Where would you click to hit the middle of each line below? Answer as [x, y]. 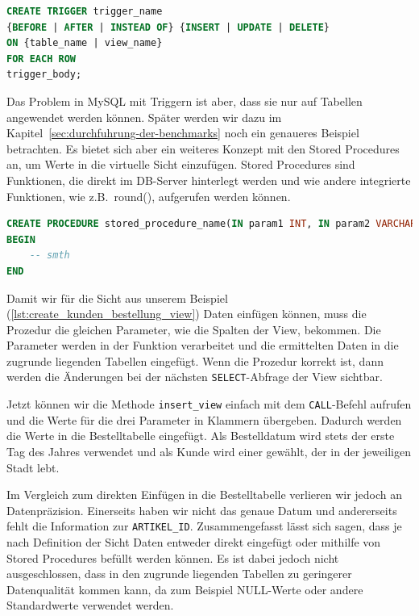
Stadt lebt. [33, 467]
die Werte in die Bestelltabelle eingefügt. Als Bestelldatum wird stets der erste [201, 436]
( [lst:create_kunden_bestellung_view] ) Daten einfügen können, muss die [187, 314]
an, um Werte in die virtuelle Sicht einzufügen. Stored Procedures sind [181, 164]
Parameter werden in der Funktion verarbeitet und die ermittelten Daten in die [203, 345]
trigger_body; [44, 75]
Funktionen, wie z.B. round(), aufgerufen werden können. [149, 196]
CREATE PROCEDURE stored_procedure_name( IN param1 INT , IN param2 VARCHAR [212, 224]
